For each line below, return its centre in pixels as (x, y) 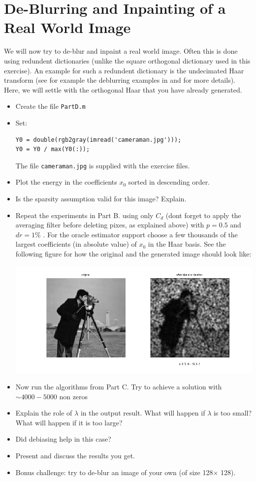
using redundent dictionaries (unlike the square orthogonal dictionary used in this (127, 60)
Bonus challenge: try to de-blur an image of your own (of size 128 (114, 472)
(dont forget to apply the (203, 215)
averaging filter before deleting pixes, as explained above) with (110, 225)
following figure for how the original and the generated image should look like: (133, 253)
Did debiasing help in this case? (63, 439)
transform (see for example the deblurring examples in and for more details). (120, 80)
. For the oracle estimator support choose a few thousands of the (140, 234)
